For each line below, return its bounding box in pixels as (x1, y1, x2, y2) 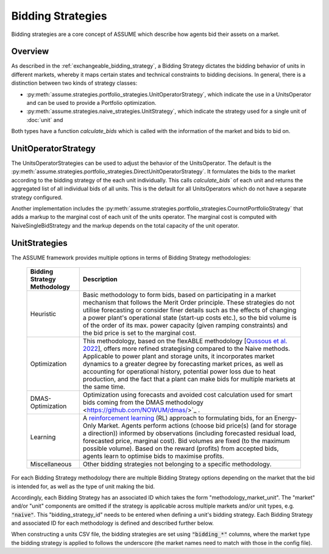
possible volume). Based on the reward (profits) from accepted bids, (82, 444, 279, 453)
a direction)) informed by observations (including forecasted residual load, (82, 429, 296, 437)
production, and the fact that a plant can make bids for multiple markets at (82, 375, 295, 384)
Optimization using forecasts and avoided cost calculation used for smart (82, 390, 293, 399)
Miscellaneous (30, 460, 72, 469)
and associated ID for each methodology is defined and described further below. (11, 519, 214, 527)
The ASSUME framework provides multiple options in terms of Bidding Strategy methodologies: (11, 254, 251, 261)
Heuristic (30, 310, 57, 318)
